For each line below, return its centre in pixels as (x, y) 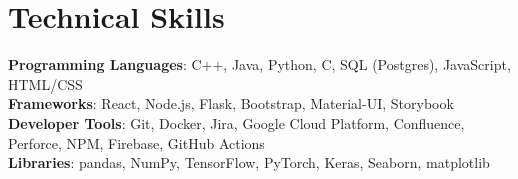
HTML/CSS (45, 83)
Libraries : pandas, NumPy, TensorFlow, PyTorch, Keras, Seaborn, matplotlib (249, 162)
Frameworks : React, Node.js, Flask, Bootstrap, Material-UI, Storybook (231, 103)
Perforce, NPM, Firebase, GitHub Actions (136, 142)
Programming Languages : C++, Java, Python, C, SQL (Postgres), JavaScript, (259, 64)
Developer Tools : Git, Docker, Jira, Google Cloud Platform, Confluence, (236, 122)
